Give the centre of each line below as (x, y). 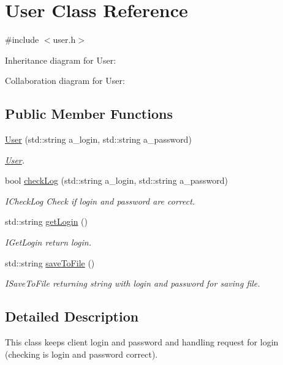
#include (22, 40)
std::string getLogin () (46, 221)
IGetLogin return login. (48, 242)
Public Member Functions (89, 114)
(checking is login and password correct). (81, 354)
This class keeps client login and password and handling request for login (142, 342)
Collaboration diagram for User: (65, 81)
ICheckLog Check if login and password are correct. (100, 201)
